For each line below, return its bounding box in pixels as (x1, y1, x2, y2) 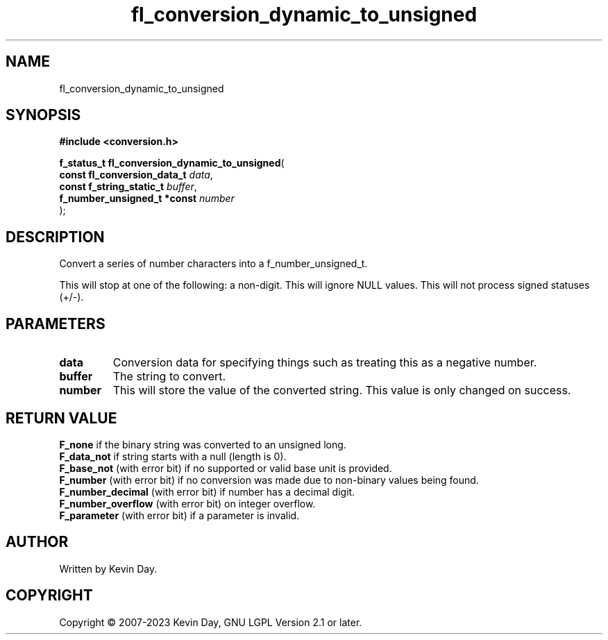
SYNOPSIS (6, 106, 81, 124)
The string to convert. (112, 369, 226, 384)
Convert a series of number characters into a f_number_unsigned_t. (59, 258, 368, 270)
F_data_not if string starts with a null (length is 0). (59, 450, 287, 462)
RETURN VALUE (6, 409, 117, 427)
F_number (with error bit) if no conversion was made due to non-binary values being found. (59, 473, 479, 486)
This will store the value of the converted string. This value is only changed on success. (112, 383, 571, 398)
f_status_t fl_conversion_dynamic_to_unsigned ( (59, 157, 285, 169)
